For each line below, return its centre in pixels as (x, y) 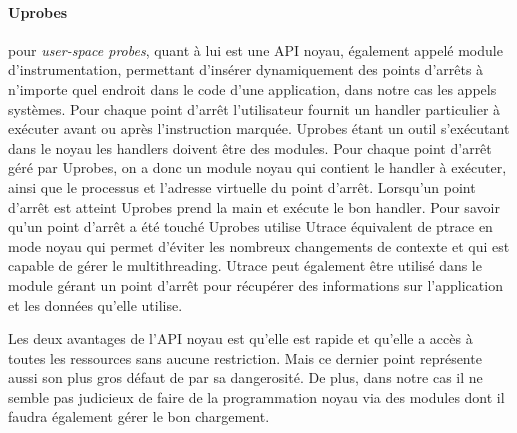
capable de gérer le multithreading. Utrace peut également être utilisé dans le (245, 265)
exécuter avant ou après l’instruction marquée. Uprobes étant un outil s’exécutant (259, 128)
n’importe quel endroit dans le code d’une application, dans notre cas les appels (252, 88)
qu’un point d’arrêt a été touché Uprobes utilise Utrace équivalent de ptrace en (250, 226)
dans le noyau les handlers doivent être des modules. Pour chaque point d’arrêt (250, 147)
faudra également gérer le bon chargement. (139, 416)
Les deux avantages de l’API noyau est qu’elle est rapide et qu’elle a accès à (240, 338)
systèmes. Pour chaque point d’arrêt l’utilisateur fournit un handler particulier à (254, 108)
